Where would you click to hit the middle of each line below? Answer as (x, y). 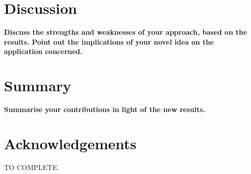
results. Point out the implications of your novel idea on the (109, 41)
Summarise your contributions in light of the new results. (105, 109)
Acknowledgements (70, 143)
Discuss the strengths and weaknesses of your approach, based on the (125, 32)
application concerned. (43, 51)
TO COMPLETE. (32, 167)
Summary (38, 86)
